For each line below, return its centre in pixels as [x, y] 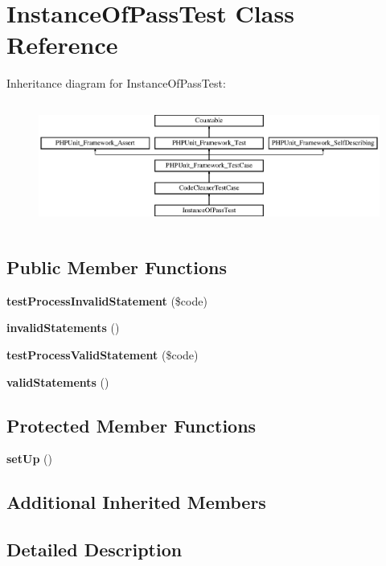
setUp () [29, 459]
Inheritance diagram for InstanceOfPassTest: [116, 83]
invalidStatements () [63, 328]
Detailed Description [94, 550]
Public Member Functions [117, 267]
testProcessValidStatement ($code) [103, 354]
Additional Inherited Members [136, 502]
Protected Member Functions [131, 425]
